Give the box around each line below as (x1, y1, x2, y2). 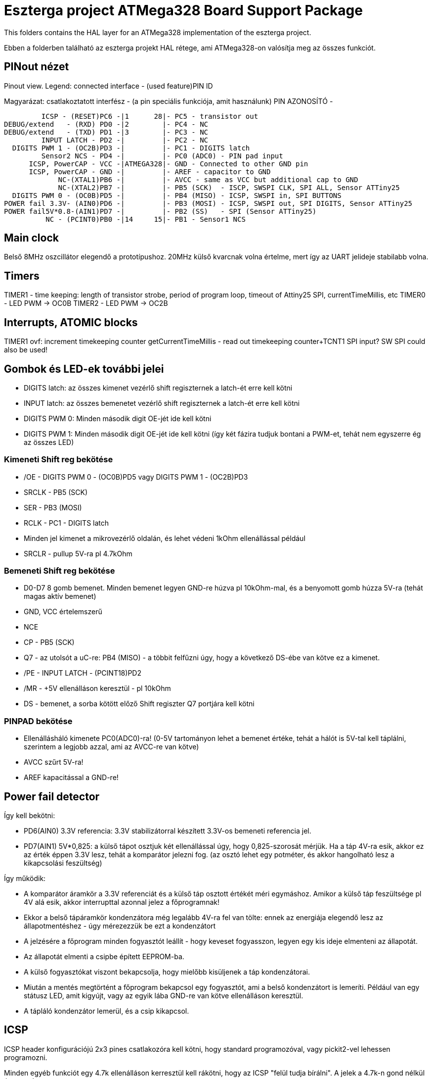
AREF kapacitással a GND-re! (24, 773, 119, 782)
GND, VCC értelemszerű (24, 607, 102, 616)
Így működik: (4, 874, 46, 883)
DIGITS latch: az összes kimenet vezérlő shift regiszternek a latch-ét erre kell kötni (24, 383, 293, 392)
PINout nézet (4, 60, 69, 73)
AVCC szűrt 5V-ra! (24, 758, 84, 767)
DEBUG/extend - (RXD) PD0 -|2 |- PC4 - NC (4, 120, 209, 128)
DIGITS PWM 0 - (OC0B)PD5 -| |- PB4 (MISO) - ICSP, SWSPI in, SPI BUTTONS (12, 191, 342, 199)
